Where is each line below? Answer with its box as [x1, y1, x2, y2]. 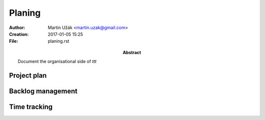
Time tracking [9, 102, 53, 111]
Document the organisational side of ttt [18, 59, 97, 64]
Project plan [9, 71, 47, 80]
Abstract [123, 49, 141, 55]
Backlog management [9, 87, 78, 95]
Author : [9, 25, 26, 30]
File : [9, 38, 18, 44]
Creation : [9, 31, 29, 37]
